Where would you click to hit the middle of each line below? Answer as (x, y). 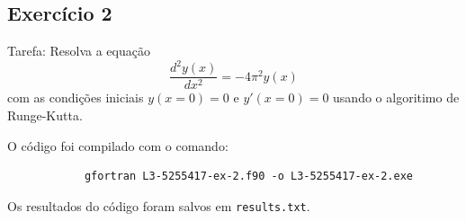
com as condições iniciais (76, 97)
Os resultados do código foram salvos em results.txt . (159, 205)
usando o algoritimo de (396, 97)
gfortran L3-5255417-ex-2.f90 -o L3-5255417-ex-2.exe (249, 177)
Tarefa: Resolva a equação (79, 51)
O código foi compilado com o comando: (118, 145)
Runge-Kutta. (45, 115)
